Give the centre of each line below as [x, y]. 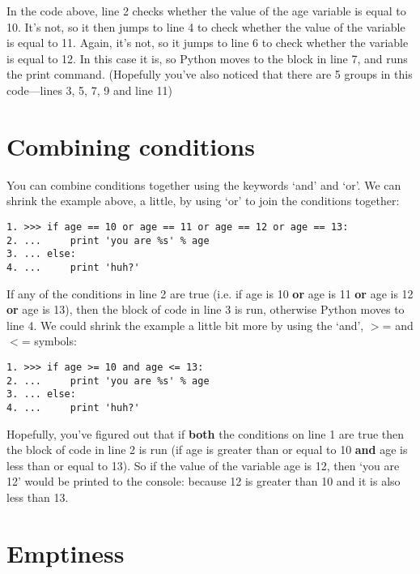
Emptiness [66, 553]
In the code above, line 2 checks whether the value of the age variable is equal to [206, 11]
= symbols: [49, 341]
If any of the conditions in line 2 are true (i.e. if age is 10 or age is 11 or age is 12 [210, 293]
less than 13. [38, 497]
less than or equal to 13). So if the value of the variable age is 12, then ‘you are [203, 465]
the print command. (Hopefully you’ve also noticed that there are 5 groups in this [210, 74]
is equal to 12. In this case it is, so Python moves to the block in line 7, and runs [207, 58]
